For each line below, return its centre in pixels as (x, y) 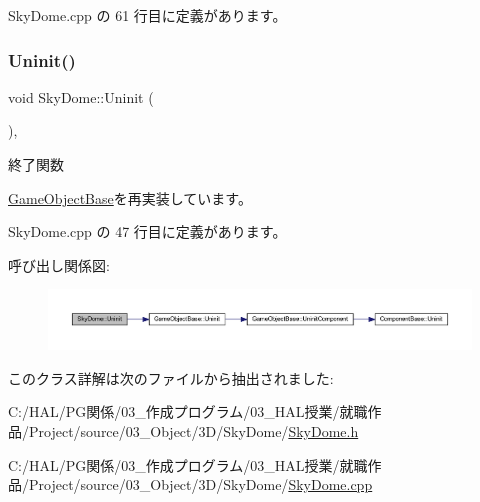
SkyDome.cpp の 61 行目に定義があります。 (147, 15)
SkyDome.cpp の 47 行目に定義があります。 (147, 231)
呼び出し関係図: (59, 264)
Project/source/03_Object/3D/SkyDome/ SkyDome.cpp (200, 484)
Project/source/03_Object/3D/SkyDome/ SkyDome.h (193, 431)
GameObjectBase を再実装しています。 (130, 197)
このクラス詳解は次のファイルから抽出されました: (171, 377)
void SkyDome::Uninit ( (81, 96)
